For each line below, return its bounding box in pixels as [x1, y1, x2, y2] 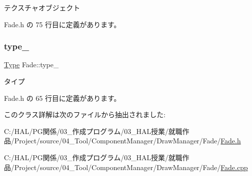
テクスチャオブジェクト [4, 2, 80, 12]
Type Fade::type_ [4, 59, 59, 70]
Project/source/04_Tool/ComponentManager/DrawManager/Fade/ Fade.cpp [14, 162, 248, 172]
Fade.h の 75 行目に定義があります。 [4, 19, 121, 29]
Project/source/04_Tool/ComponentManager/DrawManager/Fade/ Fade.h [14, 135, 241, 146]
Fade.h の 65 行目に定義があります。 [4, 92, 121, 103]
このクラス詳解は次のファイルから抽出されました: [4, 109, 166, 120]
